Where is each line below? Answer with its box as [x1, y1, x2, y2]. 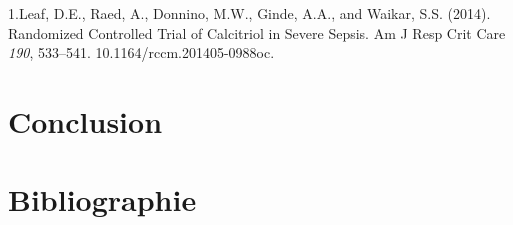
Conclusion [8, 100, 163, 141]
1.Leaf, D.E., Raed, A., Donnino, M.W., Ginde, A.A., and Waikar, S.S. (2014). [8, 3, 491, 23]
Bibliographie [8, 179, 197, 220]
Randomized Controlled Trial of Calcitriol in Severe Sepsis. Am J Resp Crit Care [8, 22, 506, 43]
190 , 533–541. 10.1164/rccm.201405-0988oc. [8, 42, 275, 63]
